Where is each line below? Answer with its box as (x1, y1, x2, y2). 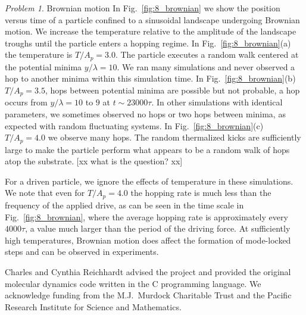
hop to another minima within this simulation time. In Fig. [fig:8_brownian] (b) (5, 72, 296, 85)
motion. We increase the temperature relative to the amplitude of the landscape (5, 25, 296, 38)
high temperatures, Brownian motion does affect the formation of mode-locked (5, 233, 291, 246)
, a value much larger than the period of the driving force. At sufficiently (25, 222, 291, 235)
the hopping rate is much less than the (130, 186, 271, 199)
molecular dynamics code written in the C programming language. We (5, 277, 261, 289)
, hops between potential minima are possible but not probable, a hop (45, 84, 300, 96)
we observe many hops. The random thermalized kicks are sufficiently (48, 131, 301, 144)
